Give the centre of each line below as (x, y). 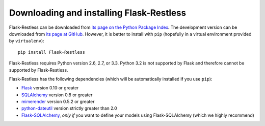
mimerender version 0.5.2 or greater (58, 102)
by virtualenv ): (26, 41)
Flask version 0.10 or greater (50, 88)
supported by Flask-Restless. (39, 70)
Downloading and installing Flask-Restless (98, 13)
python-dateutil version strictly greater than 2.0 (69, 108)
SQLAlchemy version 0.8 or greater (57, 95)
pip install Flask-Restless (52, 52)
